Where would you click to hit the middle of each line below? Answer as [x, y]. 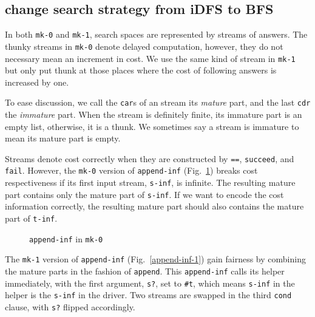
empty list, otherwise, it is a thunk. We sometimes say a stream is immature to [152, 126]
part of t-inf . [31, 218]
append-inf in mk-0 [66, 238]
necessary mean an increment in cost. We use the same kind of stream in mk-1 [150, 58]
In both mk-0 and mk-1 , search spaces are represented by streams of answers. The [156, 34]
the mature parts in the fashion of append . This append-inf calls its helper [145, 271]
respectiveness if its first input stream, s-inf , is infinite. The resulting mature [150, 182]
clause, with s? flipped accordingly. [70, 306]
